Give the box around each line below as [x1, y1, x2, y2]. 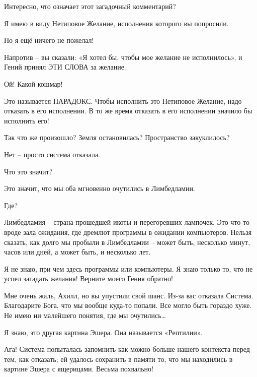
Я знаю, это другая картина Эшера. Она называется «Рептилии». [4, 327, 203, 337]
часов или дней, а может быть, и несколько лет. [4, 246, 151, 257]
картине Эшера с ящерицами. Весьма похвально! [4, 363, 153, 374]
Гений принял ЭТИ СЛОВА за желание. [4, 61, 126, 72]
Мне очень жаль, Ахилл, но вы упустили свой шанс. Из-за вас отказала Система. [4, 290, 253, 300]
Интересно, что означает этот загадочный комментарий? [4, 1, 176, 11]
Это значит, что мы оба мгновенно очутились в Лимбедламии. [4, 183, 195, 194]
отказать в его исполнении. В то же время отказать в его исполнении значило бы [4, 105, 252, 116]
